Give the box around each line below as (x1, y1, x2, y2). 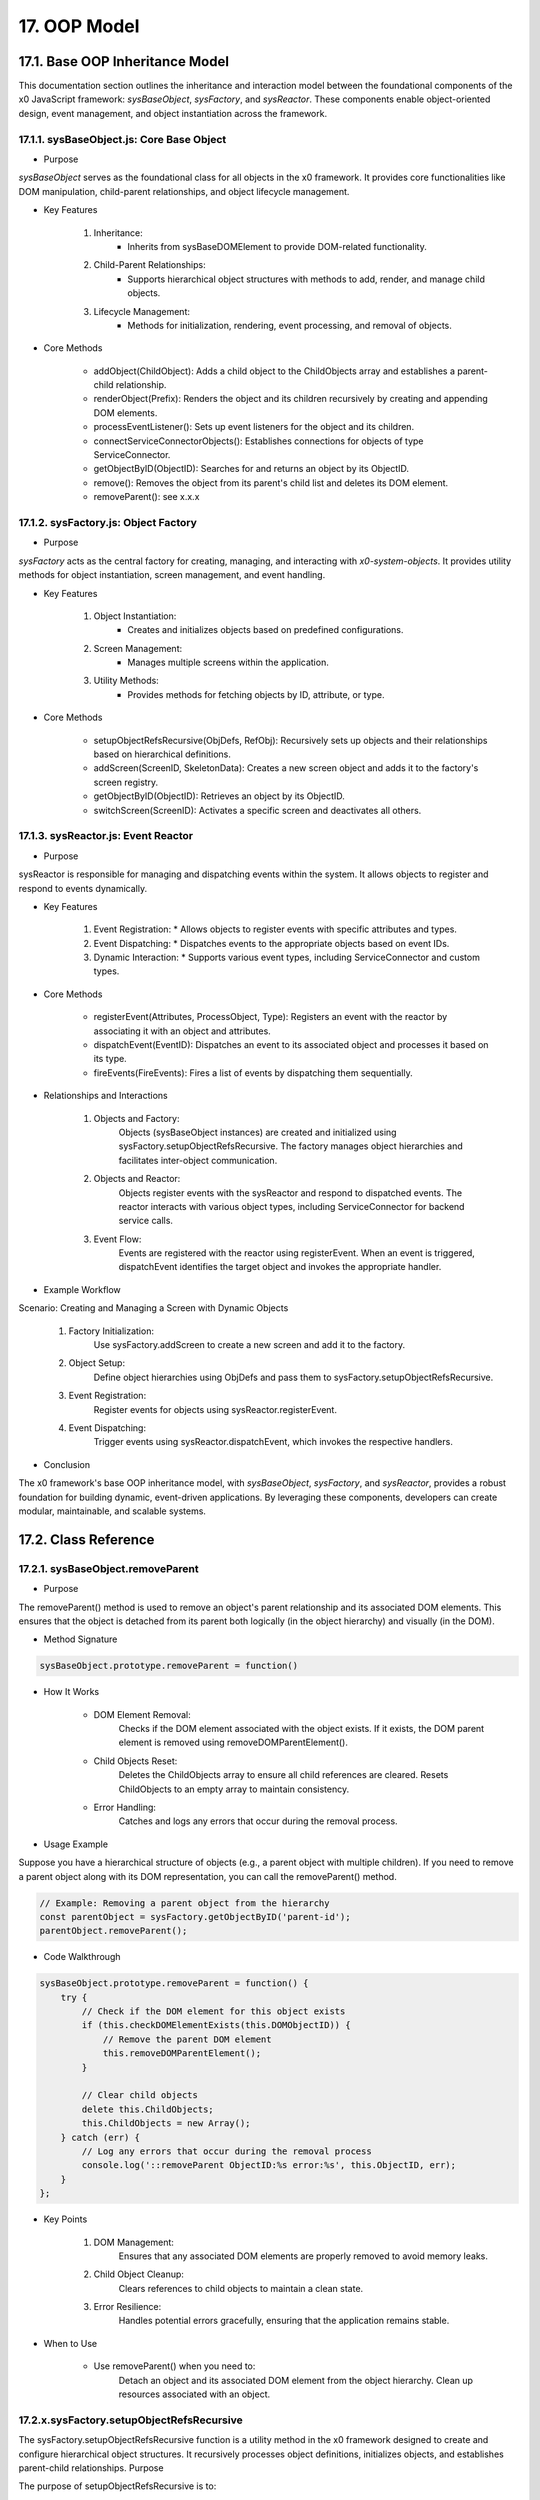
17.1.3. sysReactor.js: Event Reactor (18, 829, 194, 843)
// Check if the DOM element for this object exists (81, 2006, 346, 2017)
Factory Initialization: (68, 1325, 155, 1337)
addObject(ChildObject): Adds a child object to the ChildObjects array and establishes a (93, 365, 455, 377)
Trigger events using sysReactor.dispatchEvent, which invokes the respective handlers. (93, 1436, 454, 1448)
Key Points (43, 2213, 88, 2225)
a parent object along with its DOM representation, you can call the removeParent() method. (18, 1870, 397, 1882)
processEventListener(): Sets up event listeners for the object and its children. (93, 421, 415, 433)
